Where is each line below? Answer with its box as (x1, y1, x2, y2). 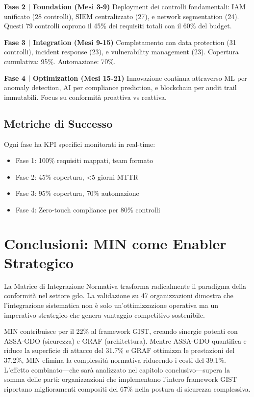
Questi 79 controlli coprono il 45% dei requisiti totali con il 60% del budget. (4, 21, 232, 31)
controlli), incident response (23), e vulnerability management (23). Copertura (4, 47, 239, 57)
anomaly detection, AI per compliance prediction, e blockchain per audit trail (4, 82, 237, 93)
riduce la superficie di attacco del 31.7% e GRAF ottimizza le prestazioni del (4, 345, 235, 355)
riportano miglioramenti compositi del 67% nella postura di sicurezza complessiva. (4, 383, 251, 394)
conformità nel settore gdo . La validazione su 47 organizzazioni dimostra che (4, 290, 233, 301)
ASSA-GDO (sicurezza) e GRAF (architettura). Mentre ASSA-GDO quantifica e (4, 335, 247, 346)
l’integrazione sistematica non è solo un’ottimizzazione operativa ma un (4, 300, 219, 310)
